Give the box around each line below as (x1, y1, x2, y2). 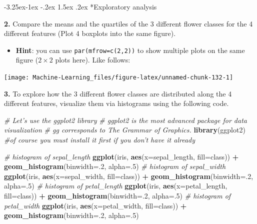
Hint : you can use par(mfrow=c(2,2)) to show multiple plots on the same (15, 44, 245, 55)
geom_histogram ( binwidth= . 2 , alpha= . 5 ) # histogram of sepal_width (4, 161, 226, 171)
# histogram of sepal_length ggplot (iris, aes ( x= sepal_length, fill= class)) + (4, 151, 239, 161)
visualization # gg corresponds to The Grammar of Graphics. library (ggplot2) (4, 124, 245, 135)
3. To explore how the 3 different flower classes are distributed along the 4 (4, 88, 232, 98)
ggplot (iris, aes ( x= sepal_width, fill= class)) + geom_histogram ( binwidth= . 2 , (4, 170, 253, 181)
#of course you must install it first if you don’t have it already (4, 134, 195, 145)
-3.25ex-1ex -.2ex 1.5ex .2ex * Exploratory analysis (4, 1, 157, 11)
